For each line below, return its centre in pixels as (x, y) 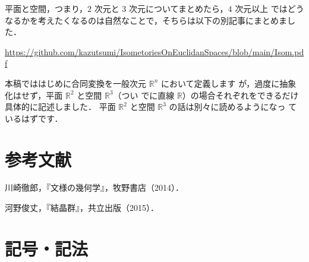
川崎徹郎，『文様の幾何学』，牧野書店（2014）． (94, 187)
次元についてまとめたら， (179, 8)
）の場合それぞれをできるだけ (240, 95)
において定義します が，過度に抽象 (228, 83)
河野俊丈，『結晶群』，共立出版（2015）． (82, 208)
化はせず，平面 (34, 95)
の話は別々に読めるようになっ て (233, 107)
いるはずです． (34, 118)
